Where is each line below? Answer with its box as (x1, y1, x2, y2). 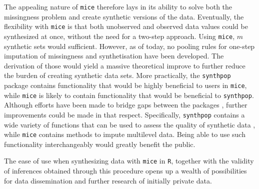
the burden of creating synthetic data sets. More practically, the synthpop (4, 70, 231, 80)
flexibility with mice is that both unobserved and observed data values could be (4, 21, 248, 31)
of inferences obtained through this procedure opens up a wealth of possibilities (4, 165, 247, 176)
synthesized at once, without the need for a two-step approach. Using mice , (4, 30, 235, 41)
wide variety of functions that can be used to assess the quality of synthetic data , (4, 119, 255, 129)
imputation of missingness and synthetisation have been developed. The (4, 50, 224, 61)
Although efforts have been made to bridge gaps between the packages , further (4, 99, 247, 110)
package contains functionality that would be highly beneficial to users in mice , (4, 80, 247, 90)
